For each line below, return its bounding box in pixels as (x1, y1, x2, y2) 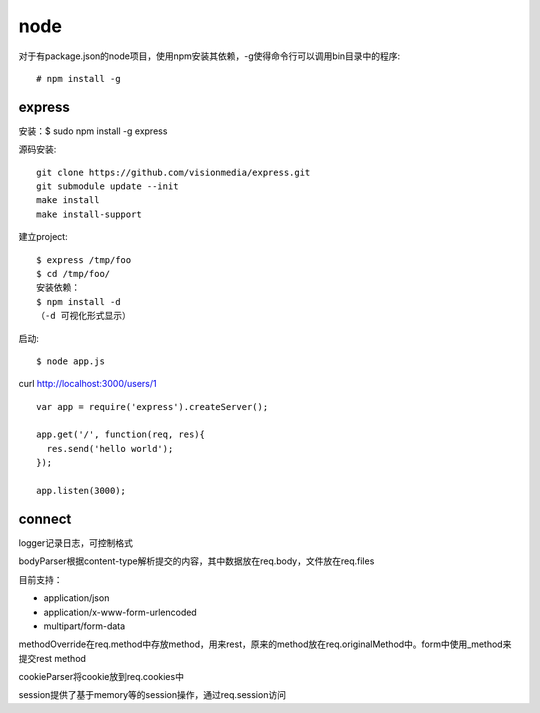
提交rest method (18, 652, 87, 664)
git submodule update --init (36, 181, 179, 192)
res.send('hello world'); (46, 443, 174, 454)
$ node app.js (36, 355, 105, 367)
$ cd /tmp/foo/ (36, 268, 111, 279)
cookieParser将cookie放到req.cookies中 (18, 671, 185, 683)
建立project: (18, 231, 69, 243)
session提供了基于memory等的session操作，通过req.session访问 (18, 689, 287, 701)
